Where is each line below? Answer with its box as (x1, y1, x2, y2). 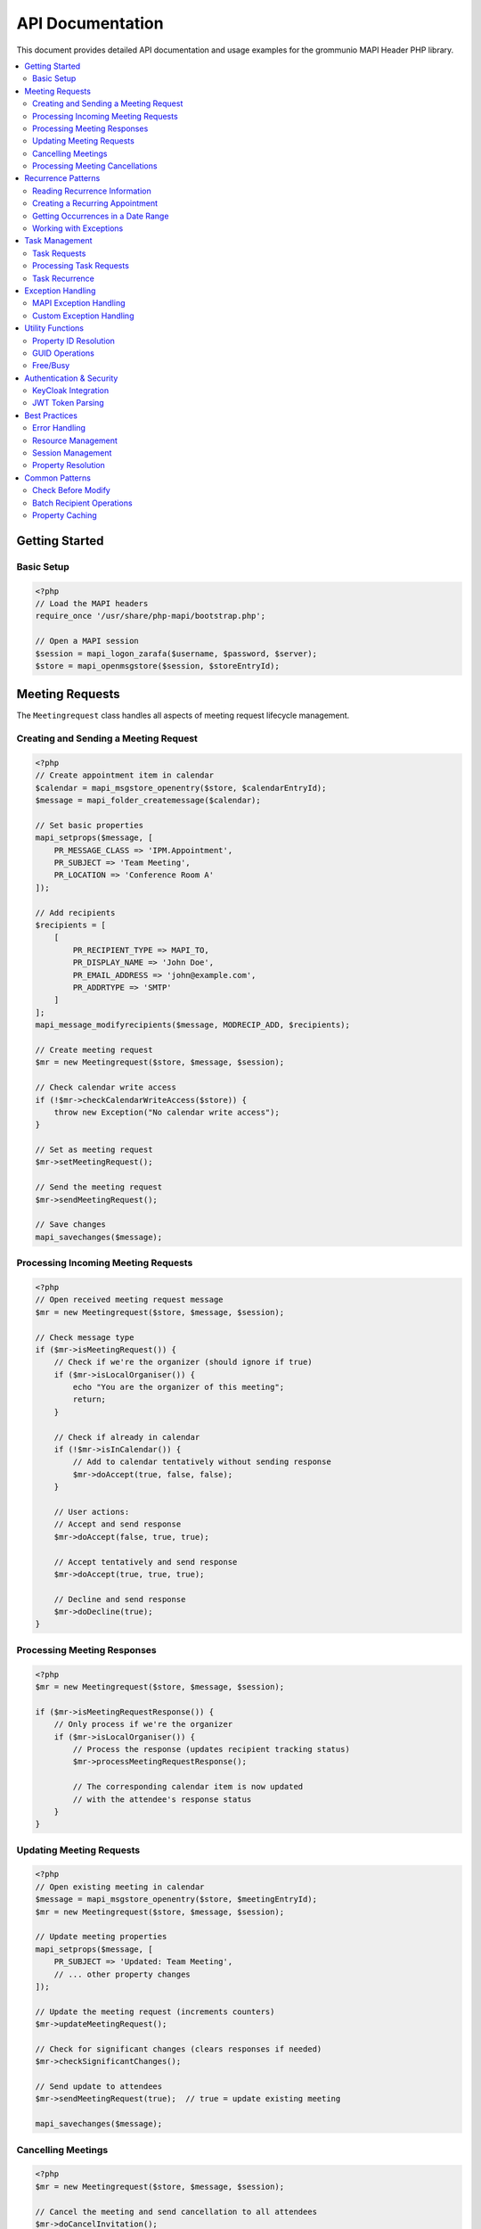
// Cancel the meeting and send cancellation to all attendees (35, 2207, 318, 2217)
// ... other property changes (53, 1969, 191, 1979)
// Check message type (35, 1332, 135, 1342)
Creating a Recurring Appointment (32, 198, 159, 209)
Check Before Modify (32, 485, 110, 496)
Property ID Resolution (32, 335, 116, 346)
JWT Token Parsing (32, 398, 104, 408)
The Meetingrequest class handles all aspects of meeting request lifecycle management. (16, 710, 350, 721)
